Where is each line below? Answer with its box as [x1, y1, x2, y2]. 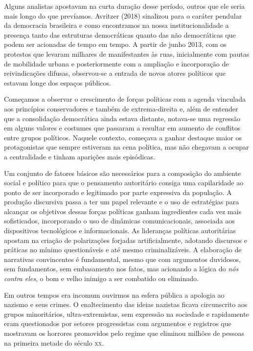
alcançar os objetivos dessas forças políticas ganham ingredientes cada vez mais [4, 206, 241, 216]
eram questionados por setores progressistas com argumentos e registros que [4, 318, 231, 329]
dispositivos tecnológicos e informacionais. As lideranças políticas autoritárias [4, 225, 236, 236]
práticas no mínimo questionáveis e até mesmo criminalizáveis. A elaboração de [4, 244, 242, 255]
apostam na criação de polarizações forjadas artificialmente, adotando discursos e [4, 235, 247, 245]
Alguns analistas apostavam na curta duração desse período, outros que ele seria [4, 1, 245, 11]
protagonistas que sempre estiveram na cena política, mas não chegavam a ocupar [4, 142, 249, 152]
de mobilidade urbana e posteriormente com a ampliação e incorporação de [4, 58, 229, 68]
